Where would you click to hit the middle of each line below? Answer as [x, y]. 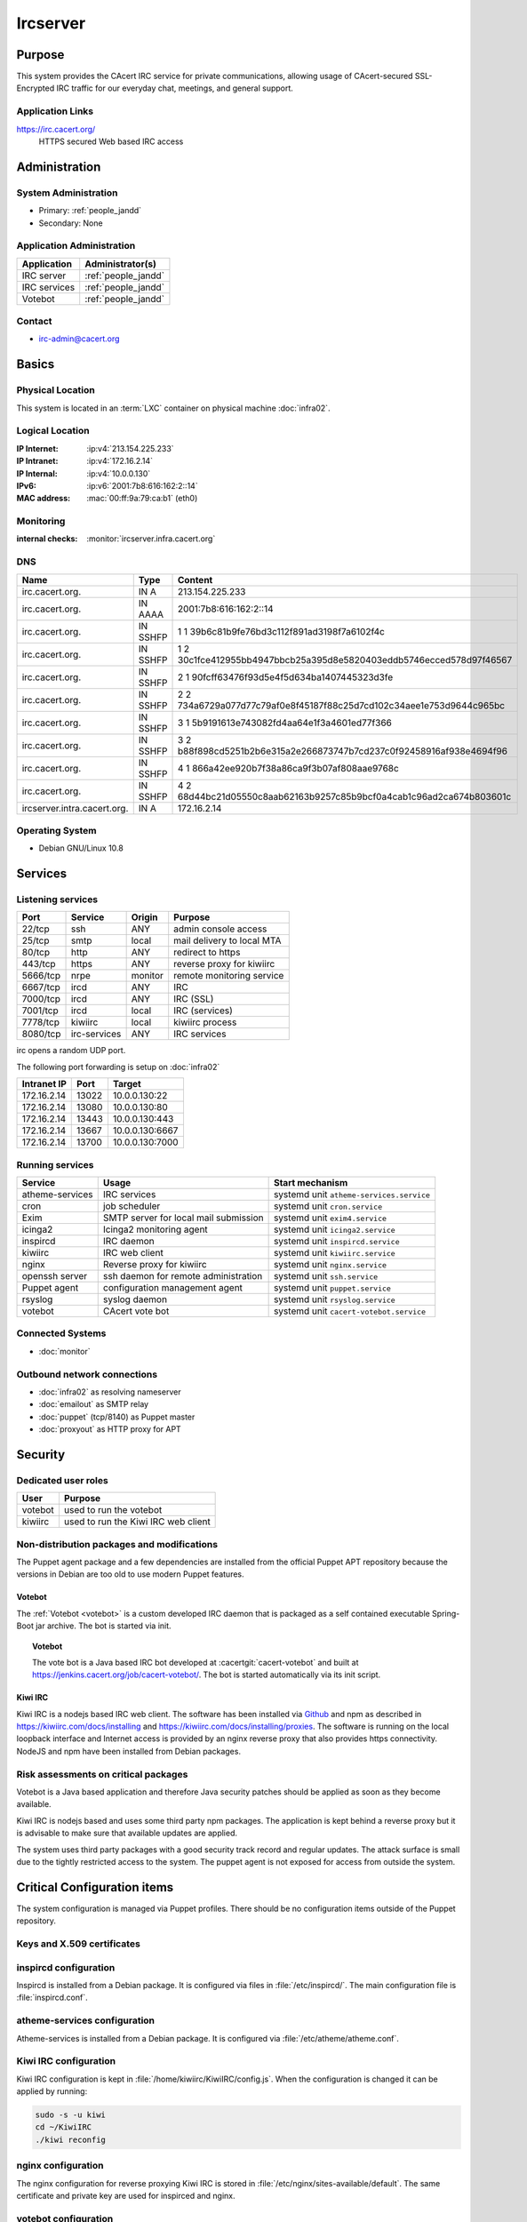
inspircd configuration [66, 1967]
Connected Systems [61, 1333]
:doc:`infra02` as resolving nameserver [110, 1392]
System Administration [67, 193]
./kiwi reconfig [71, 2139]
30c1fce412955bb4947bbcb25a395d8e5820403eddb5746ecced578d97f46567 [345, 659]
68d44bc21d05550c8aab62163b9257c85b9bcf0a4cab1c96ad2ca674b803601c [345, 796]
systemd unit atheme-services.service [352, 1194]
